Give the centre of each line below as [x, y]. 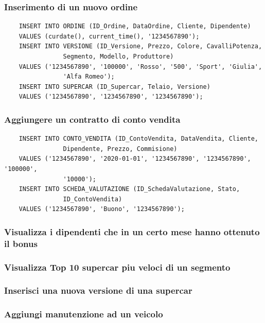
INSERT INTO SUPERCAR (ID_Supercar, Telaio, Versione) [114, 87]
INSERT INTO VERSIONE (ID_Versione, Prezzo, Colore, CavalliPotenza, [140, 46]
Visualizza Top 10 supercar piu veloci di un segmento [117, 267]
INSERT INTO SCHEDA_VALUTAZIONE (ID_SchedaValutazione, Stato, [129, 189]
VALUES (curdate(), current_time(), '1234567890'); [109, 36]
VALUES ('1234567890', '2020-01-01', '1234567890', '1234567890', [135, 159]
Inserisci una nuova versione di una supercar [98, 290]
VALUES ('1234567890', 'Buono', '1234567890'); [102, 209]
